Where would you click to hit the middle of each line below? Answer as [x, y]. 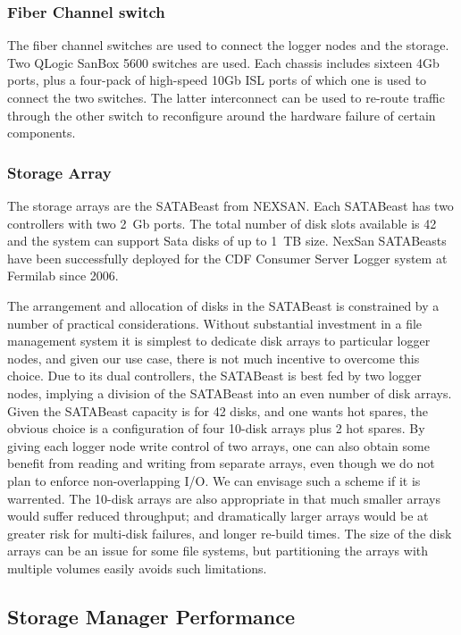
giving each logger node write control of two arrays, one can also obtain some [218, 445]
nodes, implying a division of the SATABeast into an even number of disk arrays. [230, 393]
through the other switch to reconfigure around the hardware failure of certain [222, 115]
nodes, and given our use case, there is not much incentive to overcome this [214, 358]
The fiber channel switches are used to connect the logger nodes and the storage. [228, 45]
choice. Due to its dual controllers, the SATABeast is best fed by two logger [214, 376]
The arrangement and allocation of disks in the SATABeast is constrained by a [223, 305]
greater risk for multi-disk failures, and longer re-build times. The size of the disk [230, 533]
